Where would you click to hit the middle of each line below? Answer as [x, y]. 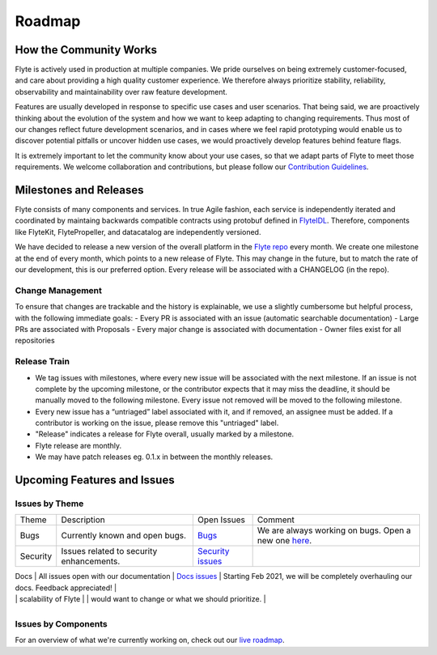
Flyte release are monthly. [78, 445]
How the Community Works [86, 50]
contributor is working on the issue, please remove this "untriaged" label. [157, 423]
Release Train [42, 362]
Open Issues [221, 520]
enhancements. [91, 561]
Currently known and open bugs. [123, 536]
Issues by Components [62, 623]
